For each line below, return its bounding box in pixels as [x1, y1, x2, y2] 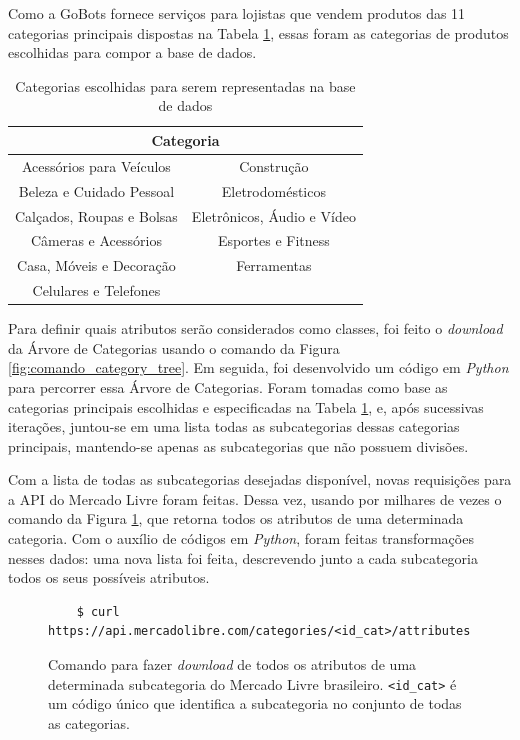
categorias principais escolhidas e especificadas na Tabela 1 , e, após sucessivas [8, 396, 484, 417]
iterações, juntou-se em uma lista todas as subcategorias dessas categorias [8, 416, 460, 437]
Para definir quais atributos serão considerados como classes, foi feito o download [8, 318, 503, 339]
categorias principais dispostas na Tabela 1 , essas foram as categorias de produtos [8, 22, 509, 43]
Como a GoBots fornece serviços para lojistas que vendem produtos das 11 [8, 3, 466, 23]
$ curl [76, 604, 120, 619]
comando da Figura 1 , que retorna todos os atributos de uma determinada [8, 508, 464, 529]
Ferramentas [236, 255, 312, 276]
